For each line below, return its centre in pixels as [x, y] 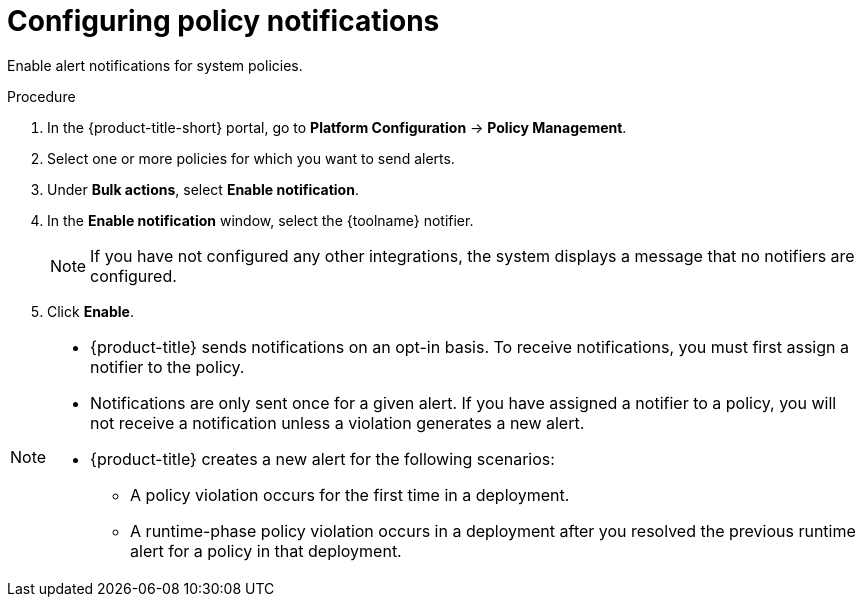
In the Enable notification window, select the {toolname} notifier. [260, 220]
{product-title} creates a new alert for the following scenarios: [322, 458]
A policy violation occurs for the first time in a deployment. [350, 494]
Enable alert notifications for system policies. [155, 65]
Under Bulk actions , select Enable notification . [203, 189]
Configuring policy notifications [223, 21]
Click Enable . [90, 311]
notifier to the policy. [167, 366]
